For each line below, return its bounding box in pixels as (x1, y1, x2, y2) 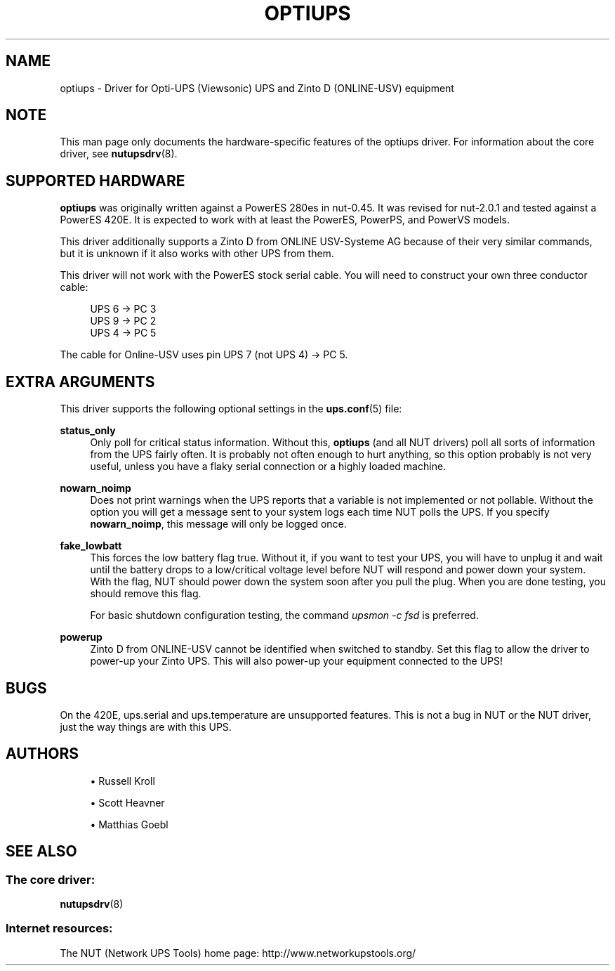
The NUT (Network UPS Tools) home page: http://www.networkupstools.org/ (60, 946, 416, 959)
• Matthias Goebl (90, 818, 168, 830)
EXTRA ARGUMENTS (6, 372, 155, 391)
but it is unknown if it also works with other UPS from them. (60, 247, 334, 260)
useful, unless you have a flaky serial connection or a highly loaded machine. (90, 460, 447, 473)
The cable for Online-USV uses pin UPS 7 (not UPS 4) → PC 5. (60, 348, 348, 361)
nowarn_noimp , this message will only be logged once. (90, 518, 347, 530)
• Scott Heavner (90, 796, 165, 809)
